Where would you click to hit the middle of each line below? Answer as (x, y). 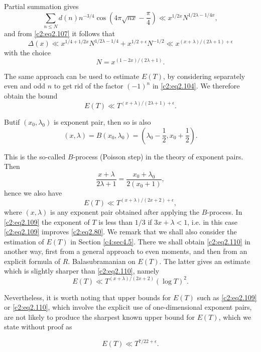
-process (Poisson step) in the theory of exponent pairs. (158, 156)
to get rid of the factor (89, 86)
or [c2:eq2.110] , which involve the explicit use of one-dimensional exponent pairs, (128, 307)
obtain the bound (31, 95)
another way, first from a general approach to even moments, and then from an (126, 251)
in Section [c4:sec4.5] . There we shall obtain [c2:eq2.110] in (160, 241)
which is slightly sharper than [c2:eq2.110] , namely (82, 271)
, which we (235, 317)
